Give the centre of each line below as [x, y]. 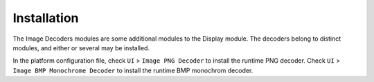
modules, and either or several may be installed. [81, 48]
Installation [46, 18]
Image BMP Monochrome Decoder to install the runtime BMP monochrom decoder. [133, 70]
